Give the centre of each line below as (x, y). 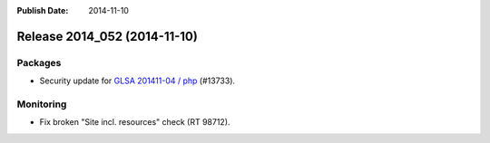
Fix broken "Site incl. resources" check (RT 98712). (135, 122)
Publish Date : (43, 10)
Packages (39, 62)
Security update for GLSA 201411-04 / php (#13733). (137, 81)
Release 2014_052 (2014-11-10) (108, 36)
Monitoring (42, 104)
